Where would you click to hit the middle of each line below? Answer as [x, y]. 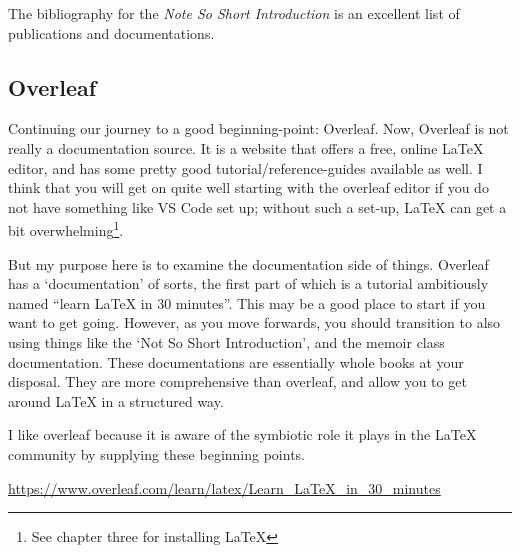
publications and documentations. [111, 32]
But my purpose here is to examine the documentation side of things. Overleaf [248, 263]
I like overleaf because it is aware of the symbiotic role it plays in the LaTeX [242, 434]
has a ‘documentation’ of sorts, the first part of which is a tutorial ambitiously [248, 283]
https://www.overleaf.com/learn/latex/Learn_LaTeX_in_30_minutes [224, 487]
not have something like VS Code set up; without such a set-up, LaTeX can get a [257, 206]
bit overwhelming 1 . [66, 229]
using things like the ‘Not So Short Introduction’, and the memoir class [226, 341]
